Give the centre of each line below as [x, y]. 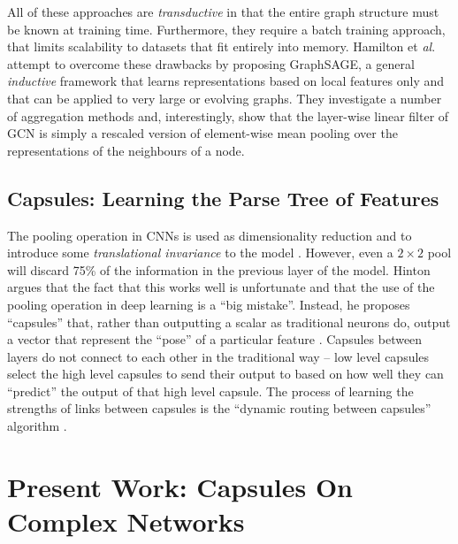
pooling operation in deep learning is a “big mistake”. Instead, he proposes [209, 304]
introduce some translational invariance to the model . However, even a [200, 253]
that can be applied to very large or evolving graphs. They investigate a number [225, 98]
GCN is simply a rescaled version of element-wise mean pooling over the [202, 133]
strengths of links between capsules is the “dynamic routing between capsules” [219, 408]
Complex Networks [126, 521]
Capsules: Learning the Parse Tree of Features [223, 198]
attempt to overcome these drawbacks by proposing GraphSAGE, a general [211, 63]
